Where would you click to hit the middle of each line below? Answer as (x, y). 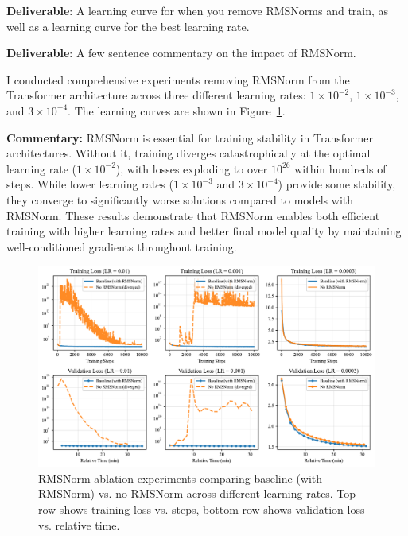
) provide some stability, (337, 184)
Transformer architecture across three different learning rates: (156, 95)
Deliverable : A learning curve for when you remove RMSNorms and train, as (198, 10)
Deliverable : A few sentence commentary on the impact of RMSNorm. (181, 53)
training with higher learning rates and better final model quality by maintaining (204, 231)
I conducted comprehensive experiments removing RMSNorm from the (178, 79)
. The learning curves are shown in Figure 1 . (177, 110)
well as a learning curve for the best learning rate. (128, 26)
